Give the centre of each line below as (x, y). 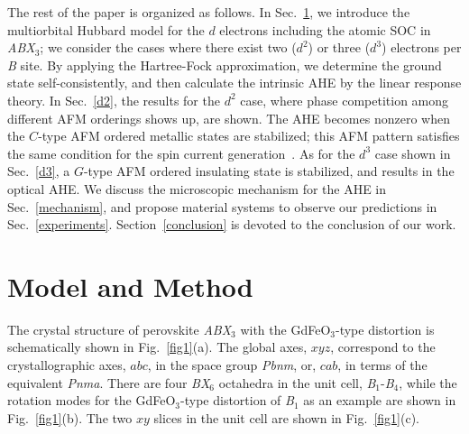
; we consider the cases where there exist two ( (168, 47)
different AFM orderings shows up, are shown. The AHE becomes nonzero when (229, 118)
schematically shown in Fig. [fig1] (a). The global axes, (157, 347)
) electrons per (422, 47)
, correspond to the (383, 347)
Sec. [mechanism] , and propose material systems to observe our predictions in (222, 206)
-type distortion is (385, 329)
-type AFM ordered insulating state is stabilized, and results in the (269, 171)
